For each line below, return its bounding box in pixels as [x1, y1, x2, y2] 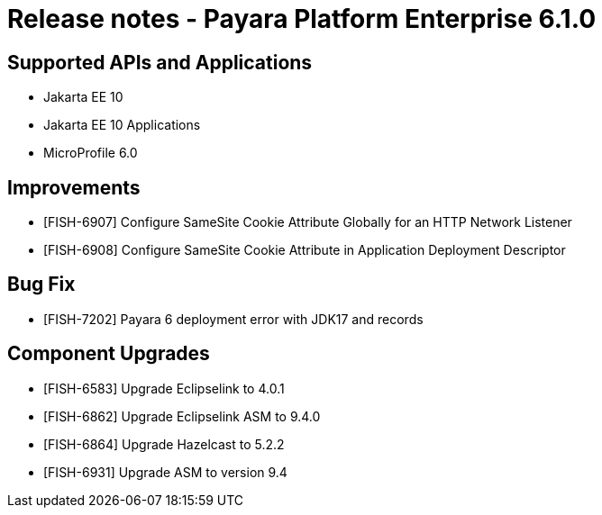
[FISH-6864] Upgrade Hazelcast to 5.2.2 [43, 436, 285, 452]
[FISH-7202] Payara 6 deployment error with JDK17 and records [43, 311, 424, 327]
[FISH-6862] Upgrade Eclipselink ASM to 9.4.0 [43, 408, 321, 424]
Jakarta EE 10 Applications [43, 117, 201, 133]
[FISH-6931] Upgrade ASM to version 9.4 [43, 464, 287, 480]
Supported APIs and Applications [7, 50, 313, 74]
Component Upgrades [7, 342, 210, 366]
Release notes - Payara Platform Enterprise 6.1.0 [7, 4, 597, 34]
